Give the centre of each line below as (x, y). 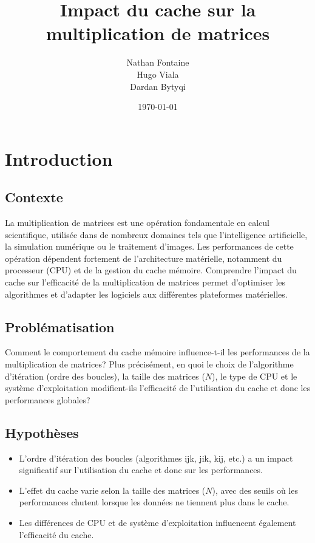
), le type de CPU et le (255, 376)
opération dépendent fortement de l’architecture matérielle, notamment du (144, 258)
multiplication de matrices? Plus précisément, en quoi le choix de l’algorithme (149, 364)
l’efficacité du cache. (56, 534)
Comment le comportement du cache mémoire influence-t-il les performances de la (157, 352)
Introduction (59, 158)
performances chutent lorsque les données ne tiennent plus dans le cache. (154, 502)
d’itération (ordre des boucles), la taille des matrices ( (105, 376)
